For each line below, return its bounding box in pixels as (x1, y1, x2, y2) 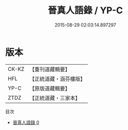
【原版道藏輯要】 (29, 85, 70, 92)
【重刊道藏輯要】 (29, 66, 70, 73)
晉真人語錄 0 (12, 119, 40, 125)
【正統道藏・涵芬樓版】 (29, 75, 85, 82)
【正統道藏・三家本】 (29, 94, 80, 101)
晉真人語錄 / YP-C (48, 5, 123, 16)
